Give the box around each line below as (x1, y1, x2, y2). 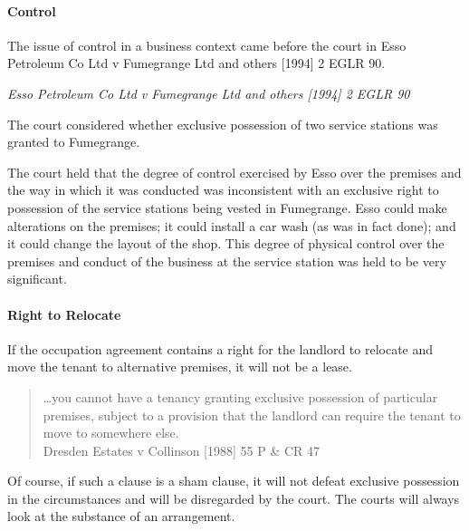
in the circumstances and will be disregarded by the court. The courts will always (7, 488, 460, 507)
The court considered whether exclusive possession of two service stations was (7, 114, 438, 133)
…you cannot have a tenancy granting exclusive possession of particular (43, 387, 438, 406)
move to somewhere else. (43, 423, 179, 442)
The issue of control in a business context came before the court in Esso (7, 35, 407, 54)
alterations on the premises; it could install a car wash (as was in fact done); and (7, 216, 456, 235)
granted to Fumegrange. (7, 132, 140, 151)
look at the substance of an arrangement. (7, 507, 235, 526)
